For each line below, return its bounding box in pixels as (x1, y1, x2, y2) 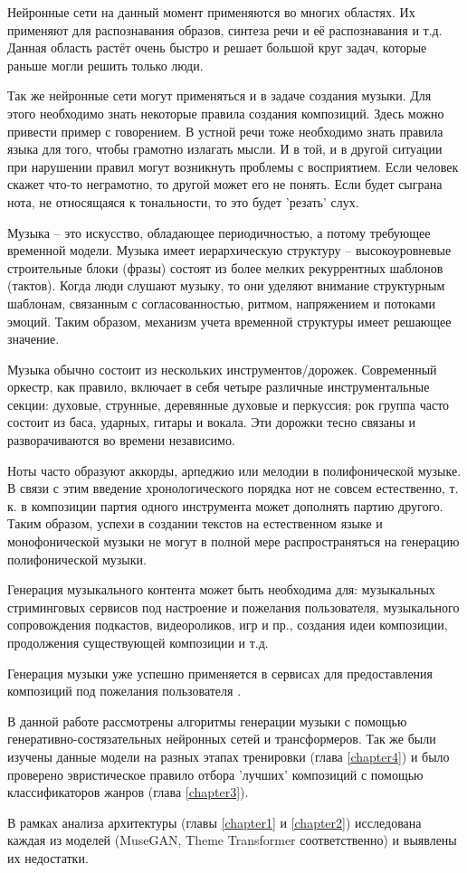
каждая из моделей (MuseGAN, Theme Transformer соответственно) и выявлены (7, 830, 457, 849)
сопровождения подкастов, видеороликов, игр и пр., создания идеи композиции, (7, 615, 448, 634)
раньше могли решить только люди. (7, 55, 204, 74)
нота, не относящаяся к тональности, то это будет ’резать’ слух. (7, 192, 359, 211)
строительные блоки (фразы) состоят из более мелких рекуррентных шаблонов (7, 258, 443, 277)
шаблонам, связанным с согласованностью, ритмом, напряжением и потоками (7, 293, 435, 312)
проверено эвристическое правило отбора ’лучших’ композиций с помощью (7, 764, 424, 783)
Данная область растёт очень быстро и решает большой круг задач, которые (7, 38, 427, 57)
